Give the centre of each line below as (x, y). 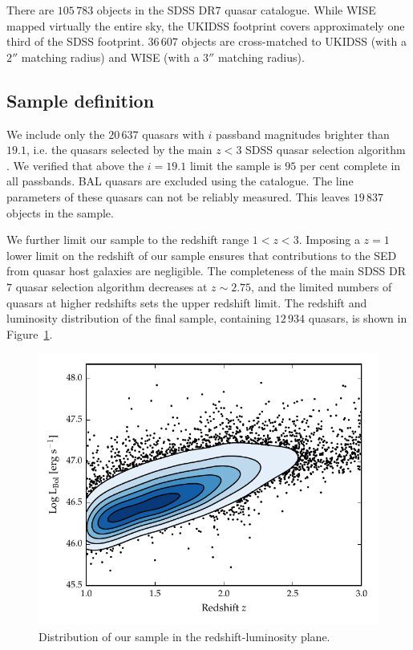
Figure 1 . (30, 333)
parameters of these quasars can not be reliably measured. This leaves (178, 196)
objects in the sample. (60, 212)
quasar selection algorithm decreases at (111, 286)
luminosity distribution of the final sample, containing (139, 318)
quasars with (173, 134)
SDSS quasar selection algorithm (326, 150)
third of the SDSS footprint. (75, 41)
